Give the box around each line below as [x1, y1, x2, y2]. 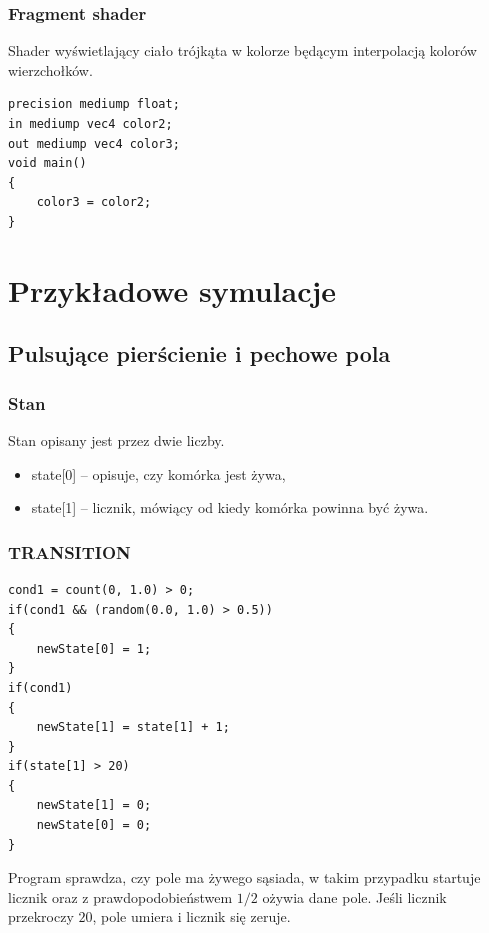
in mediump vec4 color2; [8, 117, 173, 131]
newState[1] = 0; [36, 798, 152, 813]
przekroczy [8, 906, 74, 927]
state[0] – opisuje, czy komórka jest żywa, [31, 463, 286, 484]
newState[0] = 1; [36, 641, 152, 656]
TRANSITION [8, 539, 131, 564]
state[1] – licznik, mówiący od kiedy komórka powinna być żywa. [31, 497, 429, 518]
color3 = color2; [36, 195, 152, 210]
